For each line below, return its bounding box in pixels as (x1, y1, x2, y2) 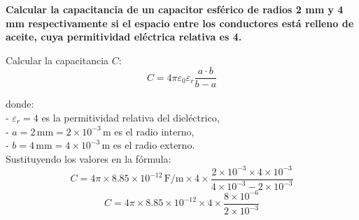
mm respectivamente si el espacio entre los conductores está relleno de (6, 15, 354, 30)
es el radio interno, (114, 124, 195, 138)
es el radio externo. (113, 138, 195, 152)
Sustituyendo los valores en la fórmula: (6, 151, 171, 166)
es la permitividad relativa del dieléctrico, (41, 110, 220, 125)
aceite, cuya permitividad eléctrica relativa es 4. (6, 29, 242, 44)
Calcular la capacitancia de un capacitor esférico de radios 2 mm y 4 (6, 2, 344, 16)
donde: (6, 96, 34, 111)
